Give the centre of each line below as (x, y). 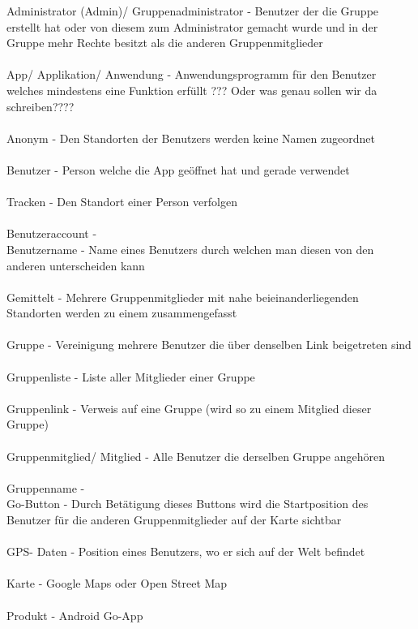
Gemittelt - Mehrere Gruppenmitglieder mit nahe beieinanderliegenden (183, 297)
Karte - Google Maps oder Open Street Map (117, 583)
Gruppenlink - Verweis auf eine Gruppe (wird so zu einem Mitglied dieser (189, 408)
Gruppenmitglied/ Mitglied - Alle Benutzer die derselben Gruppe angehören (196, 456)
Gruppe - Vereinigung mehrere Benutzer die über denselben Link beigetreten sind (209, 345)
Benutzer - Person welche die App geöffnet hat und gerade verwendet (178, 169)
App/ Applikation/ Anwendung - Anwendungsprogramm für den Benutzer (192, 74)
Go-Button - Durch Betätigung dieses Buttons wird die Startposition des (188, 504)
